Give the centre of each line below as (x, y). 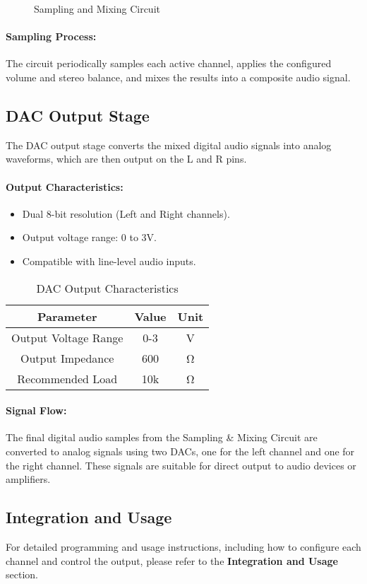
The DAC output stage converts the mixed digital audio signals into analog (169, 145)
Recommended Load (67, 378)
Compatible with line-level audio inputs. (109, 261)
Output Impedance (67, 358)
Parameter (67, 316)
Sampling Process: (51, 36)
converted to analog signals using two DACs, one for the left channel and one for (180, 451)
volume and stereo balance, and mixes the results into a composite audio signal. (178, 77)
